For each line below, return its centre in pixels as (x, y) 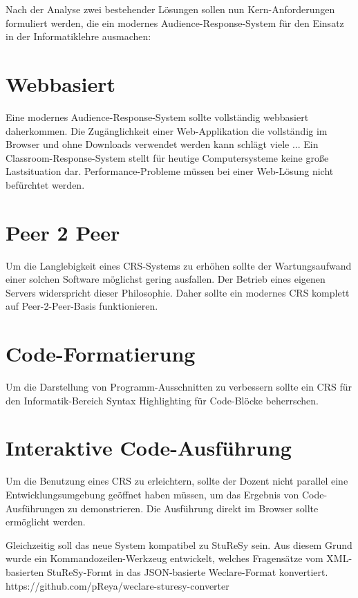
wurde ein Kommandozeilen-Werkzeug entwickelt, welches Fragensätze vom (164, 558)
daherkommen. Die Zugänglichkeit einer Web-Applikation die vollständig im (167, 130)
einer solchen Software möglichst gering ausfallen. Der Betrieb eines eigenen (166, 279)
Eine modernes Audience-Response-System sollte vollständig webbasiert (157, 116)
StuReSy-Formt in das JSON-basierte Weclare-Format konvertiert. (188, 571)
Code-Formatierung (101, 354)
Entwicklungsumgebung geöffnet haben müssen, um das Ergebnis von (152, 494)
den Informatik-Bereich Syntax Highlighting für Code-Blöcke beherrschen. (162, 400)
